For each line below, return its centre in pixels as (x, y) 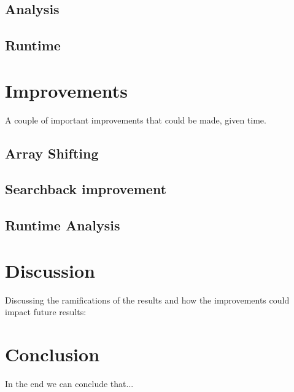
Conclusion (52, 354)
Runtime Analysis (63, 225)
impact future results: (46, 312)
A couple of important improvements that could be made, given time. (136, 120)
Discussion (50, 270)
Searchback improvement (86, 189)
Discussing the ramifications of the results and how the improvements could (147, 300)
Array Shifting (52, 153)
